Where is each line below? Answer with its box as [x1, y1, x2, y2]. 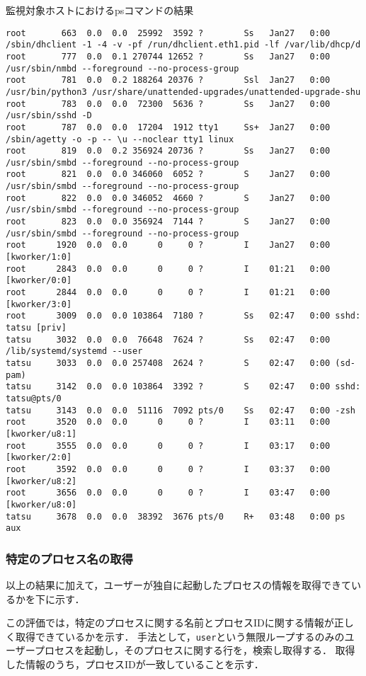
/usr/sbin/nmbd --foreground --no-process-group [6, 63, 239, 74]
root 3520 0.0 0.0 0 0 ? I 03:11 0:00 [6, 417, 331, 428]
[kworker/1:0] [6, 252, 72, 263]
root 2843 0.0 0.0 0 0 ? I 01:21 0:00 [6, 263, 331, 274]
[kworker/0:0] [6, 275, 72, 286]
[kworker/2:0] [6, 452, 72, 463]
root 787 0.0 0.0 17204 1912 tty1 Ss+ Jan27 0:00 [6, 122, 331, 132]
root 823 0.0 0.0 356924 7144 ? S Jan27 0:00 [6, 217, 331, 227]
